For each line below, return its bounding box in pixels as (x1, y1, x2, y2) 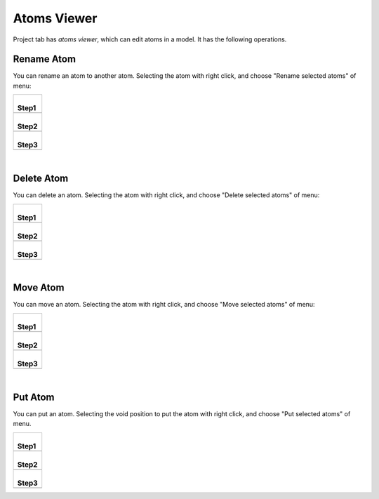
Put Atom (13, 391, 55, 403)
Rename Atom (13, 53, 77, 65)
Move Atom (13, 281, 65, 294)
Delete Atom (13, 173, 69, 185)
